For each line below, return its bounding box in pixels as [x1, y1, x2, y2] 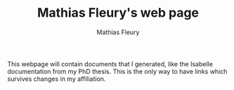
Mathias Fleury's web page [37, 5, 199, 21]
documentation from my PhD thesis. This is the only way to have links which [7, 67, 228, 75]
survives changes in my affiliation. [7, 75, 106, 83]
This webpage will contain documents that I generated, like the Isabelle [7, 59, 213, 68]
